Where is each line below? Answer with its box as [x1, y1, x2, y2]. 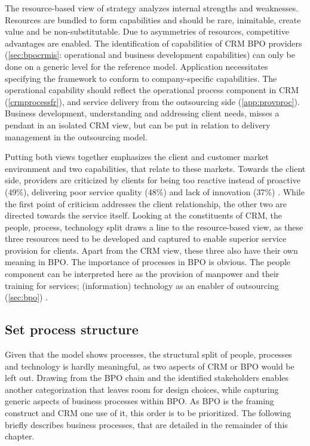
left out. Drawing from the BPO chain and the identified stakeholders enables [5, 371, 289, 384]
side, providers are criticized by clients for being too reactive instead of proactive [5, 174, 300, 186]
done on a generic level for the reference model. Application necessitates [5, 60, 268, 72]
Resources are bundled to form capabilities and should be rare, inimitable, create [5, 13, 301, 26]
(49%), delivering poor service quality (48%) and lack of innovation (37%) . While [5, 185, 305, 198]
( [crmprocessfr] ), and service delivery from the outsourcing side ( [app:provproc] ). [5, 95, 300, 107]
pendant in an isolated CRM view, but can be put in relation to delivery [5, 118, 271, 131]
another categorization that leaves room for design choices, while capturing [5, 383, 279, 395]
